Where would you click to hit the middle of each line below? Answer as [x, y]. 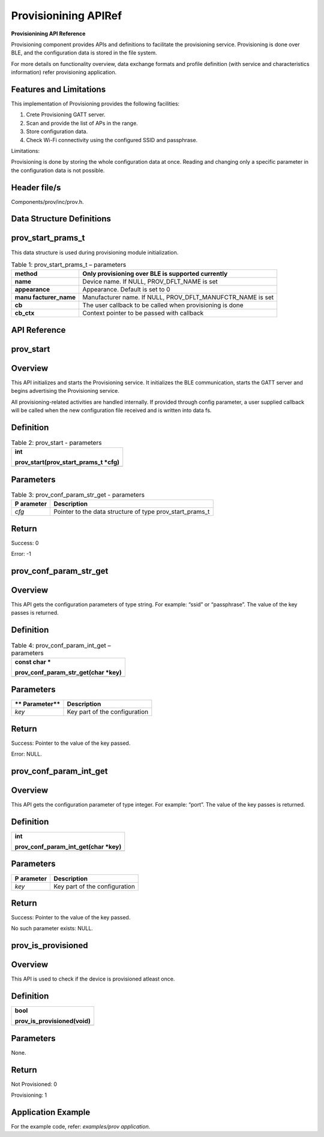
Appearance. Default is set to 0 [126, 290]
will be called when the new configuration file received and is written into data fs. [111, 410]
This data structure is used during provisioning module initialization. [95, 252]
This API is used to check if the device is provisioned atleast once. [93, 979]
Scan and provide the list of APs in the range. [82, 123]
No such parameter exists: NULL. [52, 928]
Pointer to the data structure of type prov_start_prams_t [132, 512]
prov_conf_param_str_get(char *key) [68, 672]
